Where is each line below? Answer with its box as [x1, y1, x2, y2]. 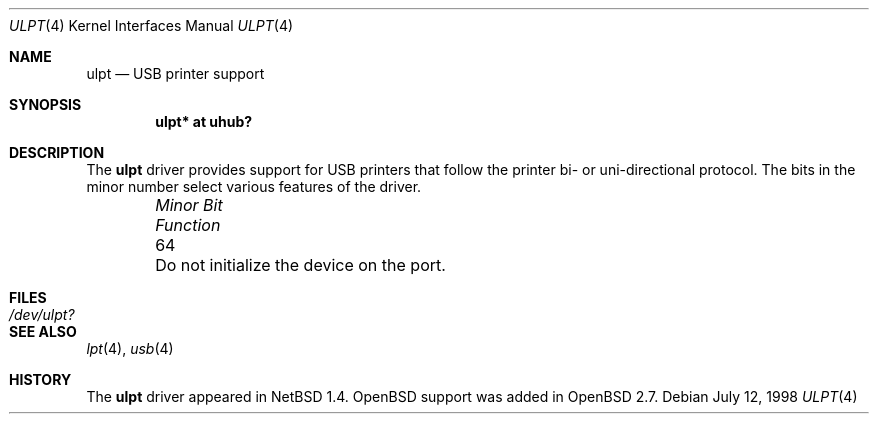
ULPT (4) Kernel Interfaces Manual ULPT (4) [9, 17, 294, 34]
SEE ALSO [9, 323, 77, 340]
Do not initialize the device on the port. [155, 255, 446, 275]
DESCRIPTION [9, 144, 105, 161]
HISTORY [9, 371, 72, 388]
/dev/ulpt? [9, 306, 75, 323]
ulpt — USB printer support [86, 65, 265, 82]
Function [155, 215, 221, 235]
